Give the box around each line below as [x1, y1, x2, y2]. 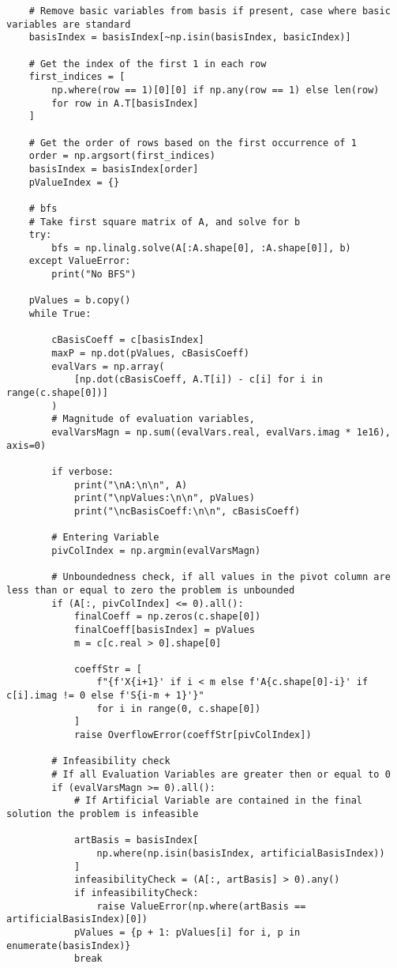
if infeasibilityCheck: [73, 887, 199, 898]
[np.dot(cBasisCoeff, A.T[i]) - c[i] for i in [73, 374, 323, 386]
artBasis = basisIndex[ [73, 834, 199, 846]
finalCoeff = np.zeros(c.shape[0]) [73, 611, 261, 623]
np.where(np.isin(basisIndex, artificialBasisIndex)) [96, 848, 385, 859]
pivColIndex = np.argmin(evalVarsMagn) [51, 544, 261, 556]
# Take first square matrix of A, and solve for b [28, 216, 301, 228]
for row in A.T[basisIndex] [51, 97, 199, 109]
